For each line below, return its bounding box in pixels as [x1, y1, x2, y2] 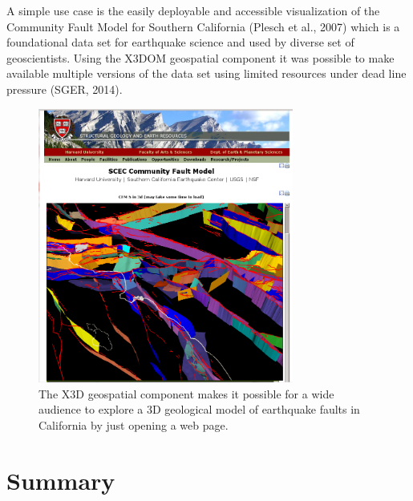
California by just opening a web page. [38, 417, 229, 433]
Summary [6, 463, 115, 496]
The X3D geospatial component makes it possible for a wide [38, 385, 334, 402]
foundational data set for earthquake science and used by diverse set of [6, 34, 354, 51]
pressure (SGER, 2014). [6, 80, 123, 97]
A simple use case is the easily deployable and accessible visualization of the [6, 2, 380, 18]
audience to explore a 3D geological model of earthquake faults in [38, 401, 360, 418]
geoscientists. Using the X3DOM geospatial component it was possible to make [6, 49, 395, 66]
